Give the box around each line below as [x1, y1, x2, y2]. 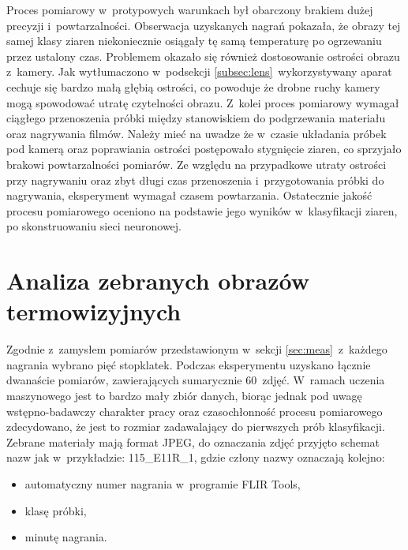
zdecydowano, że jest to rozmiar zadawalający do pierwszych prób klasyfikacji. [6, 418, 385, 435]
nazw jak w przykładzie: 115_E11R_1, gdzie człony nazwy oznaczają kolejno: [6, 449, 385, 466]
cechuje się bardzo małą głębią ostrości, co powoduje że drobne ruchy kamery [6, 78, 380, 95]
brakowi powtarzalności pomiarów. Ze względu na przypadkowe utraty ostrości [6, 155, 387, 172]
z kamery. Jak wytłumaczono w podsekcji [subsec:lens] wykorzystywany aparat [6, 63, 392, 80]
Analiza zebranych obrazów [6, 264, 310, 297]
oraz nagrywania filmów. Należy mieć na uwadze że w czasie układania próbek [6, 125, 387, 141]
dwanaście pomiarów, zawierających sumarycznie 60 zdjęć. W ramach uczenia [6, 372, 385, 388]
